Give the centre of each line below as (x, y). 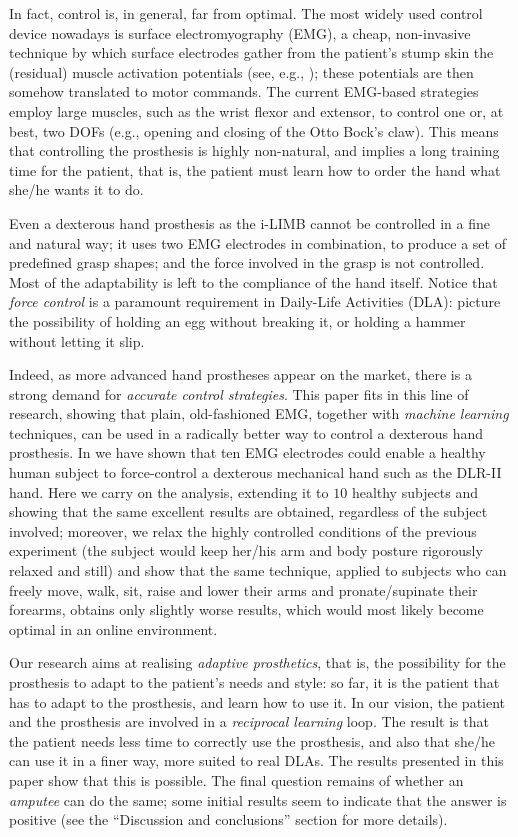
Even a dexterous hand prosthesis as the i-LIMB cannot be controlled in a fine (249, 222)
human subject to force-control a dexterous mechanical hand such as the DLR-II (255, 472)
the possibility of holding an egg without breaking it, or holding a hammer (237, 320)
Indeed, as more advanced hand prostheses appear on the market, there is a (240, 374)
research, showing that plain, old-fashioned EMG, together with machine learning (259, 413)
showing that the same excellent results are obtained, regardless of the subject (248, 511)
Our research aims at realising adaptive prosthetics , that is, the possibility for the (257, 662)
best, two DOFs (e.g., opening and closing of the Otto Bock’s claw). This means (254, 130)
